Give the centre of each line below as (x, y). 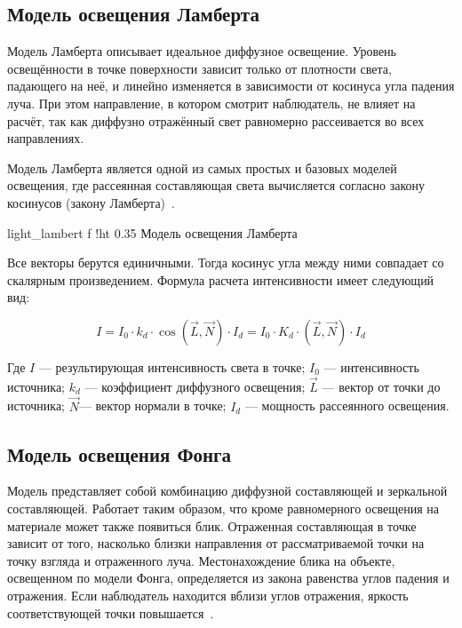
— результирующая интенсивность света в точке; (172, 366)
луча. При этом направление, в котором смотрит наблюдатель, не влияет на (211, 103)
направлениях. (46, 138)
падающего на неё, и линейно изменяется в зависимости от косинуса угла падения (231, 86)
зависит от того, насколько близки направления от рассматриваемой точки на (216, 543)
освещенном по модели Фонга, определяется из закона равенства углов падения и (228, 578)
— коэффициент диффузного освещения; (195, 386)
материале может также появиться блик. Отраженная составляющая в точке (212, 525)
